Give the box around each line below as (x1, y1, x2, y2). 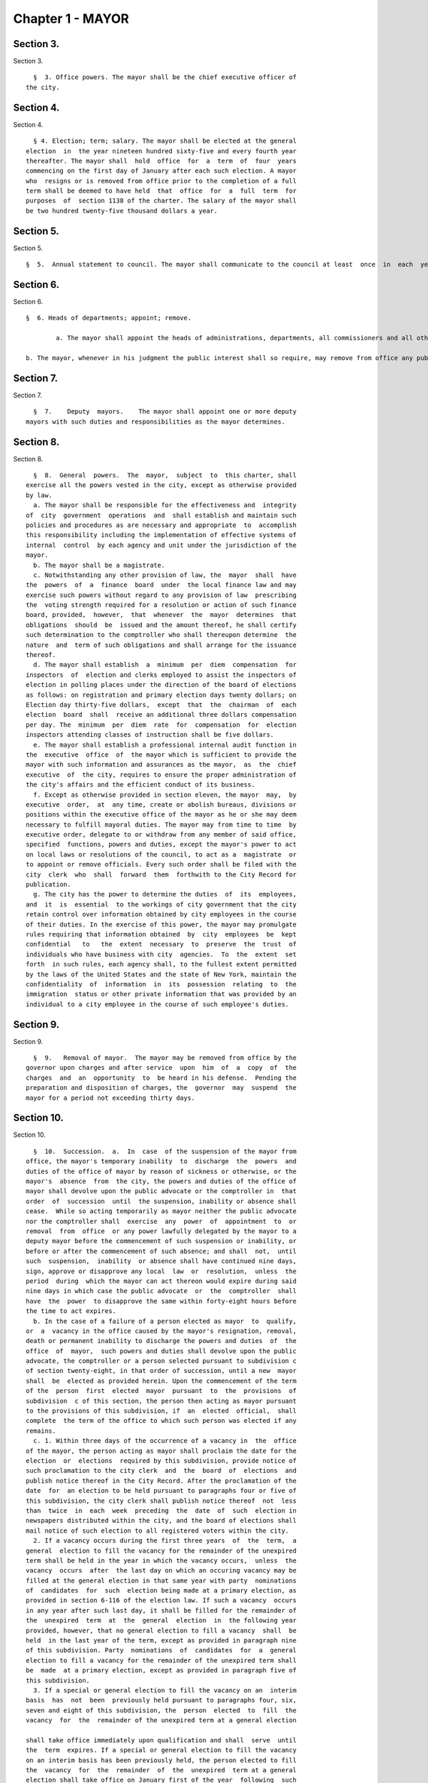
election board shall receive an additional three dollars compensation (26, 710, 297, 719)
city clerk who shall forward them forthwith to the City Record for (26, 870, 297, 879)
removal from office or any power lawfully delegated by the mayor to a (26, 1227, 297, 1235)
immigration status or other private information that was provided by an (26, 990, 297, 998)
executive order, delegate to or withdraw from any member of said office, (26, 831, 297, 839)
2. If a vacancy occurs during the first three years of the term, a (33, 1537, 297, 1545)
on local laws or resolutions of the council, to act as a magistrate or (26, 850, 297, 859)
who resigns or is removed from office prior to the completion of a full (26, 177, 297, 185)
